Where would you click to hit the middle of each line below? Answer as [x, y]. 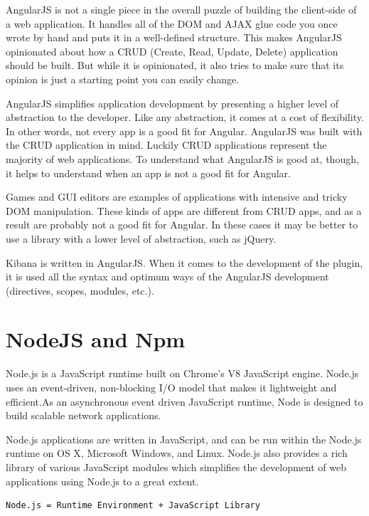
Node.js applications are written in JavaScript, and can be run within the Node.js [184, 439]
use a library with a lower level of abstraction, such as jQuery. [141, 238]
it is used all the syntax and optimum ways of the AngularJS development [167, 277]
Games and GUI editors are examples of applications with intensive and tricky [177, 197]
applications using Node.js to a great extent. [102, 481]
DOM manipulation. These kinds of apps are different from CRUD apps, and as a [184, 210]
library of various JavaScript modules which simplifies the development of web [176, 467]
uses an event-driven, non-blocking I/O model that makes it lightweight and [171, 387]
